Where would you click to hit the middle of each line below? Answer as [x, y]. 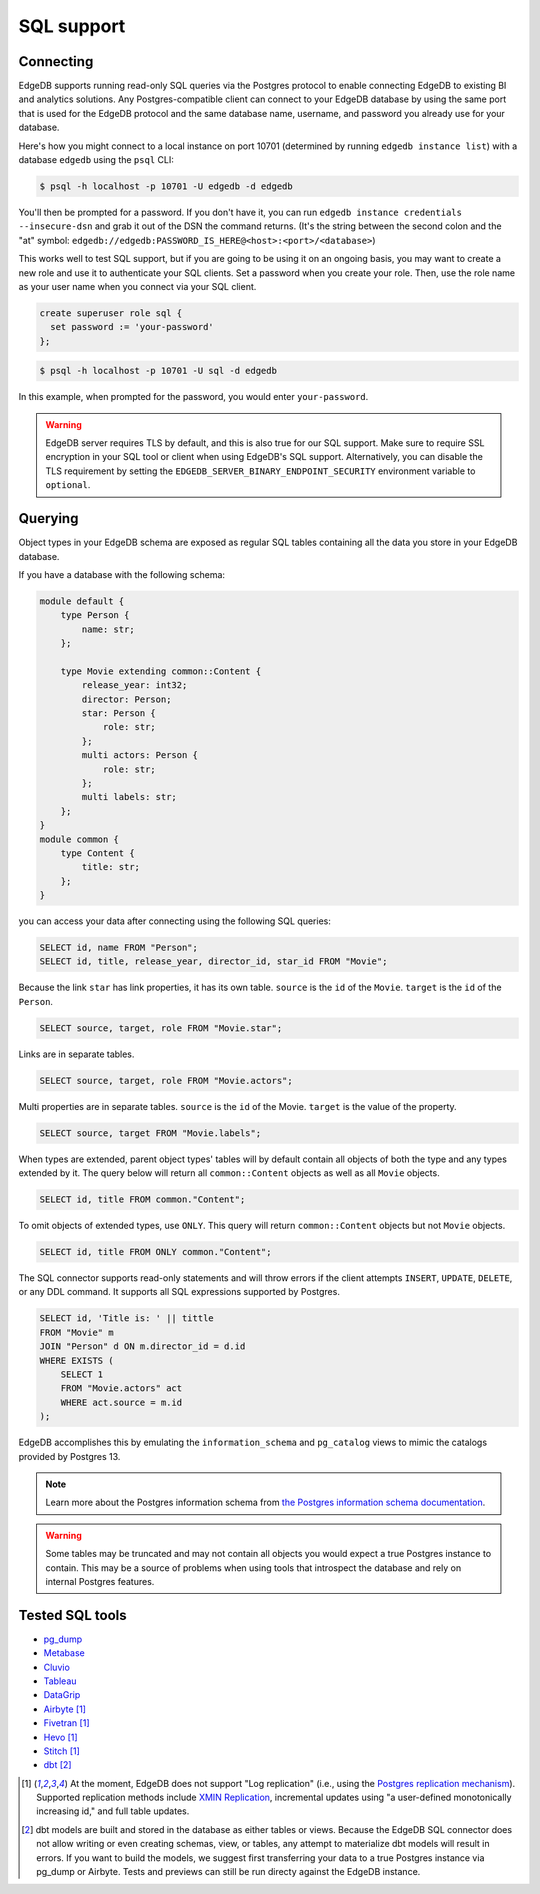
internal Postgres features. [100, 1581]
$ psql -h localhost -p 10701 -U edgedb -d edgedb [166, 186]
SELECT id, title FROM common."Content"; [142, 1199]
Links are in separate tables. [76, 1054]
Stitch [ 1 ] [61, 1751]
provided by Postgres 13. [69, 1456]
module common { [79, 839]
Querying [48, 518]
